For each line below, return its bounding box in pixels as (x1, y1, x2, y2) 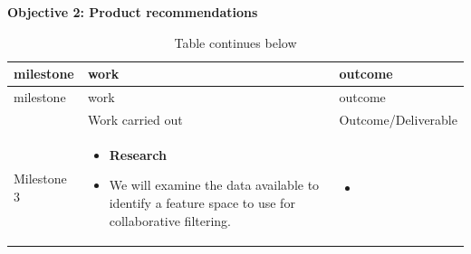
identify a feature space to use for (109, 193, 295, 212)
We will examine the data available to (109, 175, 320, 194)
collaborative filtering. (109, 211, 231, 230)
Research (109, 145, 168, 164)
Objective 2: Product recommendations (7, 3, 258, 21)
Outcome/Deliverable (339, 109, 457, 128)
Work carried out (87, 109, 183, 128)
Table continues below (174, 33, 297, 52)
